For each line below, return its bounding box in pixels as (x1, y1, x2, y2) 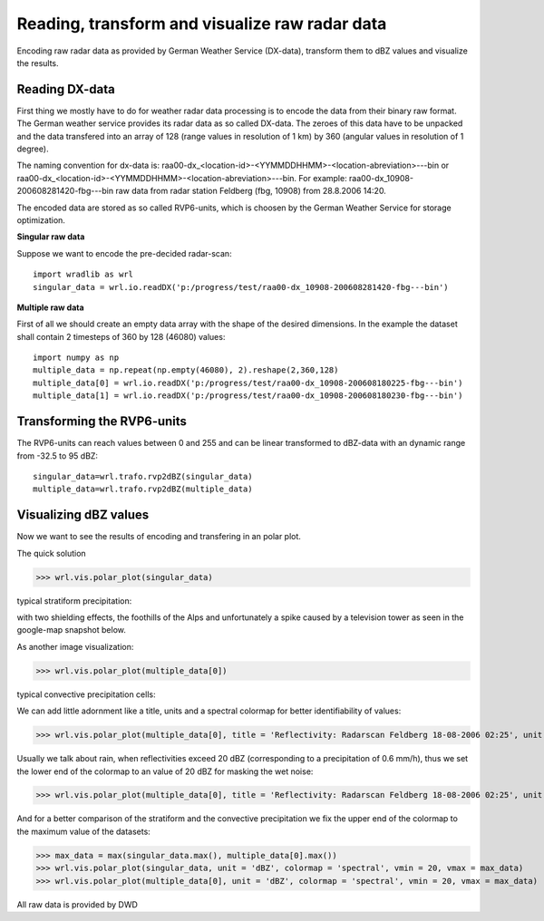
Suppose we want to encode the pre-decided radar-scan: (16, 247, 232, 258)
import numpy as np (33, 353, 120, 363)
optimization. (16, 214, 65, 226)
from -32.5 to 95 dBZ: (16, 450, 99, 461)
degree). (16, 143, 49, 154)
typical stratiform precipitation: (16, 595, 132, 606)
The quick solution (16, 548, 86, 558)
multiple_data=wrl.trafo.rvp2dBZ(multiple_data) (33, 484, 253, 494)
